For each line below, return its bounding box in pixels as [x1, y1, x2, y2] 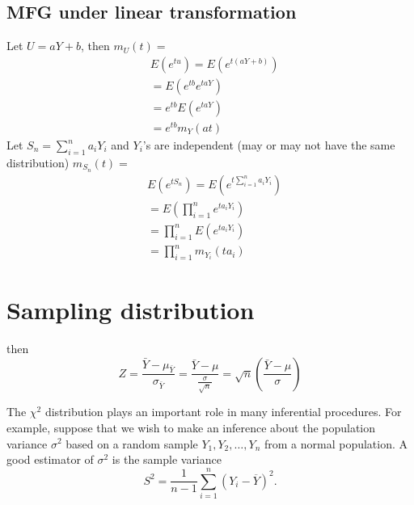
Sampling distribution [6, 293, 255, 326]
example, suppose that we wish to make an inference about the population [6, 419, 376, 436]
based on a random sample [65, 435, 198, 452]
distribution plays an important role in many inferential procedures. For [44, 403, 402, 420]
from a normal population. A [264, 435, 408, 452]
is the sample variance [112, 451, 222, 468]
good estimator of [6, 451, 94, 468]
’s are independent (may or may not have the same [142, 137, 395, 153]
